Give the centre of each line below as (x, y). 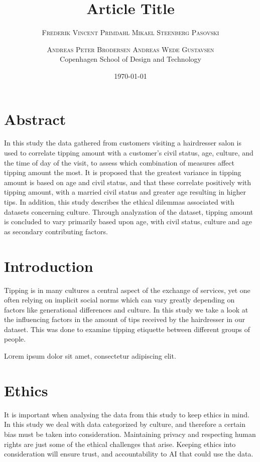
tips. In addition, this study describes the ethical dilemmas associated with (119, 202)
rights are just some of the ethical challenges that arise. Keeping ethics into (120, 444)
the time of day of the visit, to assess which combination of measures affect (119, 162)
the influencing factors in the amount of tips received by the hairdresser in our (125, 319)
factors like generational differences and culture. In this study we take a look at (126, 309)
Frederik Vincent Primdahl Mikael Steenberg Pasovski (131, 32)
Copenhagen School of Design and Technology (131, 59)
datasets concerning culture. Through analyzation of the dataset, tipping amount (129, 211)
